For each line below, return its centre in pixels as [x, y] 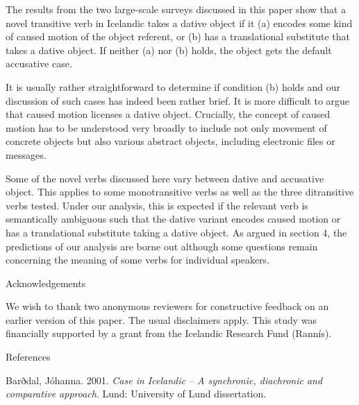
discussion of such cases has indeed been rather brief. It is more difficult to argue [178, 100]
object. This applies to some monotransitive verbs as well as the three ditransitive [180, 192]
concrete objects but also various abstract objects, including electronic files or [170, 141]
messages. [26, 154]
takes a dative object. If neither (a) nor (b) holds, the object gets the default [169, 50]
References [28, 357]
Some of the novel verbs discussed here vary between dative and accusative [165, 178]
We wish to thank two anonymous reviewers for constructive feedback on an [167, 306]
